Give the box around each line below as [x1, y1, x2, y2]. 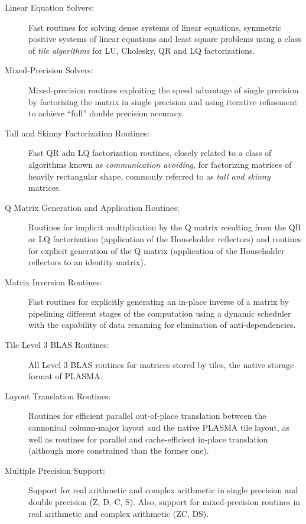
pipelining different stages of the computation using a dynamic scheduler [28, 307, 291, 319]
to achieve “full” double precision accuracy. [28, 107, 184, 119]
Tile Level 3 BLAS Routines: [5, 339, 109, 351]
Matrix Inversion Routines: [5, 275, 102, 288]
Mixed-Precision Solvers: [5, 64, 93, 76]
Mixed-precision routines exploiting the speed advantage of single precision [28, 83, 299, 96]
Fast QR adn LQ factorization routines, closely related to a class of [28, 147, 272, 159]
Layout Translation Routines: [5, 389, 111, 402]
